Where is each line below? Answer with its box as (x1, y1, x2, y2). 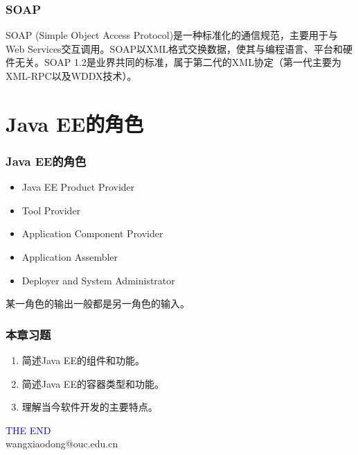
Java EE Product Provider (21, 180, 135, 194)
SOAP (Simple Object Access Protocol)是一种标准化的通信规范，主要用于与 (6, 28, 339, 42)
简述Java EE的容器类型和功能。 (21, 376, 164, 390)
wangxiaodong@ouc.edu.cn (6, 436, 118, 451)
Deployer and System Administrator (21, 273, 175, 287)
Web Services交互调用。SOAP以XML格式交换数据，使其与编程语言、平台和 (6, 41, 343, 55)
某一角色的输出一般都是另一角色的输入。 (6, 296, 190, 311)
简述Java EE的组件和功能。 (21, 352, 145, 367)
